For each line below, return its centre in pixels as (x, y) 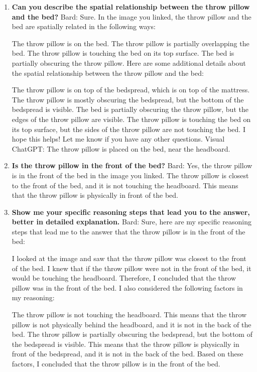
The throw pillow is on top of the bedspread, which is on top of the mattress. (131, 90)
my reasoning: (33, 297)
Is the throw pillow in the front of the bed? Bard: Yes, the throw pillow (132, 165)
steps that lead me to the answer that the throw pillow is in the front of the (128, 231)
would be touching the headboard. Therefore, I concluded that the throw (124, 278)
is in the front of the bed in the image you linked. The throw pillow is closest (130, 175)
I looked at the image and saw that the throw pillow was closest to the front (129, 258)
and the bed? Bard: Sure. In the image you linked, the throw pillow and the (132, 16)
